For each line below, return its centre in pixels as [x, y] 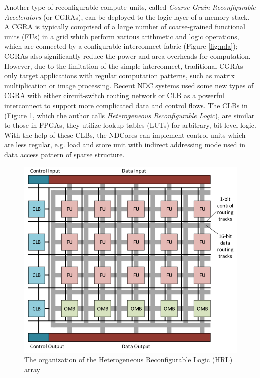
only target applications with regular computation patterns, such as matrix [119, 76]
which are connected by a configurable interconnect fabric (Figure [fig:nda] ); [121, 46]
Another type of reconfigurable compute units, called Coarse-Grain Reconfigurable [130, 7]
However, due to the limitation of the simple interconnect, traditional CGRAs [124, 66]
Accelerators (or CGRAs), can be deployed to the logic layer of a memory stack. [127, 16]
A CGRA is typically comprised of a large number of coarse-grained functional [125, 26]
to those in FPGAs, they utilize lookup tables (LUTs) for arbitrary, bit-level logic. [130, 125]
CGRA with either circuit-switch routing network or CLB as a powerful [114, 95]
